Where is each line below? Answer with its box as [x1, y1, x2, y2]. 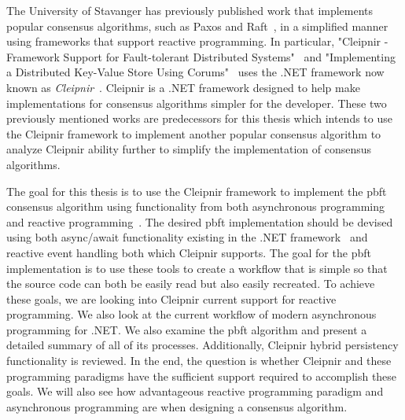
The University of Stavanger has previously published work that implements [6, 2, 374, 18]
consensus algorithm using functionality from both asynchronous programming [6, 198, 385, 215]
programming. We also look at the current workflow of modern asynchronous [6, 306, 377, 322]
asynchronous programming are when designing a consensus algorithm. [6, 398, 348, 414]
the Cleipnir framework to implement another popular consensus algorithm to [6, 125, 381, 142]
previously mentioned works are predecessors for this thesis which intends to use [6, 110, 392, 127]
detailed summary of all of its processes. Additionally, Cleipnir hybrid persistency [6, 337, 399, 353]
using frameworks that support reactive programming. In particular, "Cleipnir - [6, 33, 388, 50]
